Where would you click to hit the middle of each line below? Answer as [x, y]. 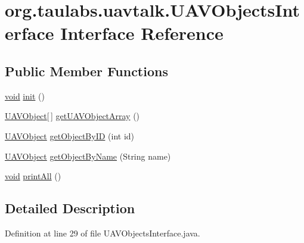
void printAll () [33, 176]
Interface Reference [142, 33]
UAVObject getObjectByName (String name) [88, 156]
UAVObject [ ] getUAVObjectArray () [72, 116]
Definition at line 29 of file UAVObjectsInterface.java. [103, 233]
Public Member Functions [86, 71]
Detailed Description [70, 208]
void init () [25, 96]
